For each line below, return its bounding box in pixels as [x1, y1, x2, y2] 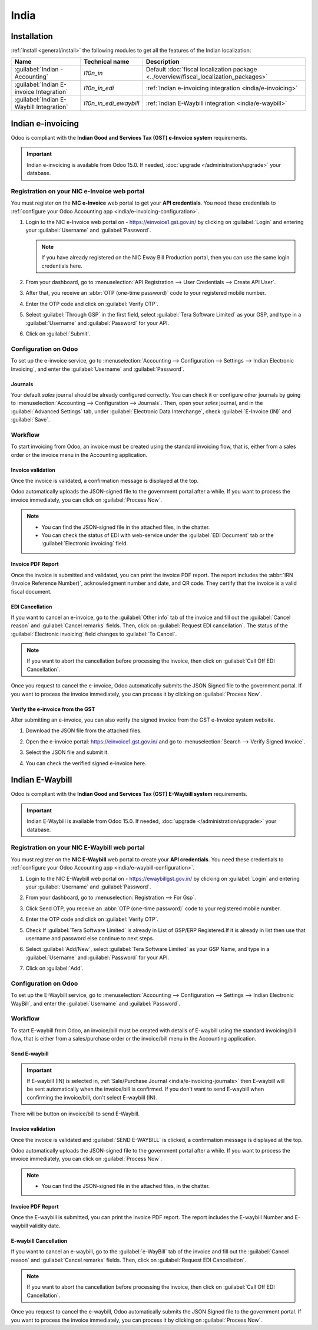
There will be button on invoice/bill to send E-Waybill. [11, 1110, 140, 1117]
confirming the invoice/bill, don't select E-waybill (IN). [26, 1094, 157, 1101]
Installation [11, 31, 53, 41]
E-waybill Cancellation [11, 1237, 68, 1244]
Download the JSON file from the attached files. [25, 727, 142, 734]
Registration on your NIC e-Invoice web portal [11, 187, 145, 195]
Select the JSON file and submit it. [25, 749, 109, 756]
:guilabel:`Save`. [11, 416, 50, 423]
